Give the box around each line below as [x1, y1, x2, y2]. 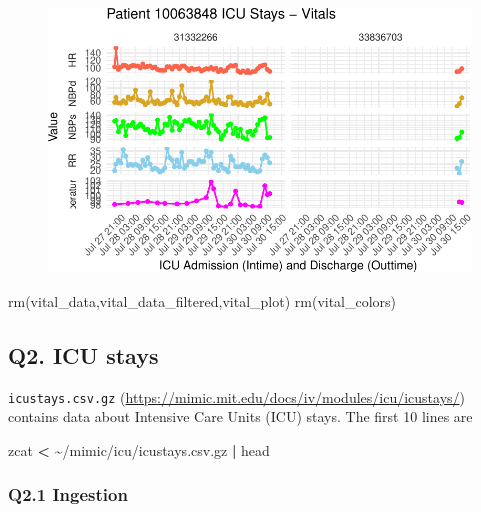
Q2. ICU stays [8, 339, 159, 370]
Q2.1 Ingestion [8, 482, 128, 507]
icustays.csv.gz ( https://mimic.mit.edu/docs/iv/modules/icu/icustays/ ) [8, 386, 466, 407]
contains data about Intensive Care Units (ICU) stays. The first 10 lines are [8, 406, 473, 427]
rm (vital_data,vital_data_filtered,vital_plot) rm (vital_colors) [8, 290, 397, 311]
